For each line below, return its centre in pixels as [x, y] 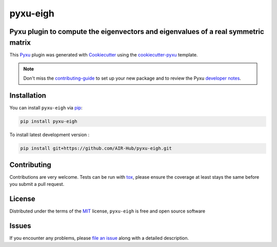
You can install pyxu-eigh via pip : [46, 108]
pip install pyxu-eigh [49, 121]
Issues [20, 226]
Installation [28, 96]
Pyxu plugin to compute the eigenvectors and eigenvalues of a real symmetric [137, 32]
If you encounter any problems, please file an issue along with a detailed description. [99, 238]
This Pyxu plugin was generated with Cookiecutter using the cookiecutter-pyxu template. [104, 54]
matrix [20, 42]
